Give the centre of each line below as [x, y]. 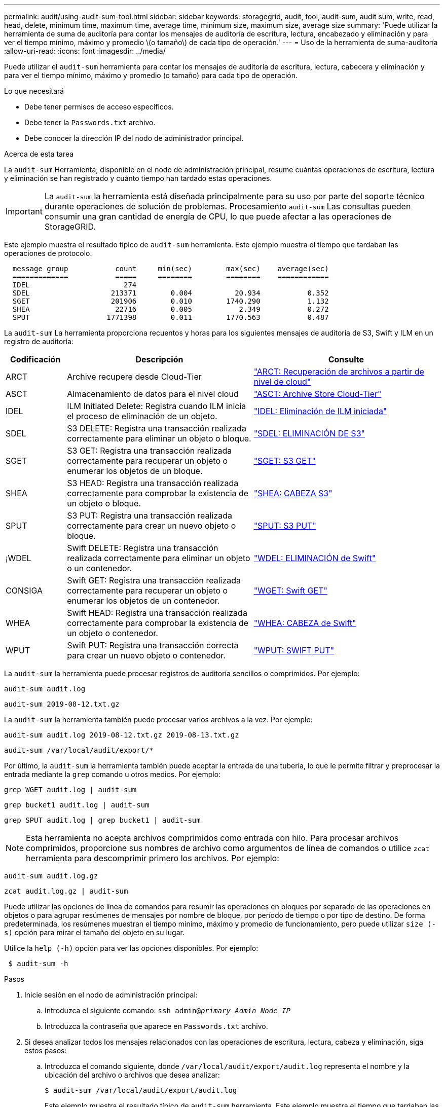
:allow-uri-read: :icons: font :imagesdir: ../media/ [85, 51]
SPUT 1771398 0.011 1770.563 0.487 [171, 317]
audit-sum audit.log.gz [51, 876]
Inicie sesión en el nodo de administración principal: [111, 995]
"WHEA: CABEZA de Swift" [305, 623]
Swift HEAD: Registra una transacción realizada [157, 613]
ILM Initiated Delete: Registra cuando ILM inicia [157, 406]
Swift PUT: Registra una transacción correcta [153, 645]
